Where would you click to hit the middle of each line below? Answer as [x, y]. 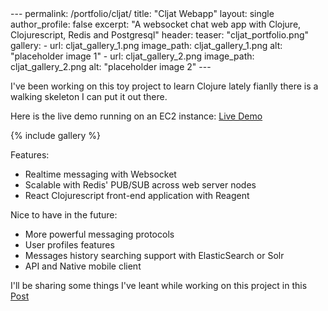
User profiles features [69, 245]
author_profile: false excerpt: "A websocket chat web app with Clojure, [156, 24]
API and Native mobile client [83, 266]
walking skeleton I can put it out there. [89, 96]
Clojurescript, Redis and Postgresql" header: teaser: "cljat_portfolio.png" [160, 35]
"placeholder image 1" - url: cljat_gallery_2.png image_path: [132, 56]
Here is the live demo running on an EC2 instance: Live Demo [136, 116]
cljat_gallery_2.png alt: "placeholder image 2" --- [111, 66]
